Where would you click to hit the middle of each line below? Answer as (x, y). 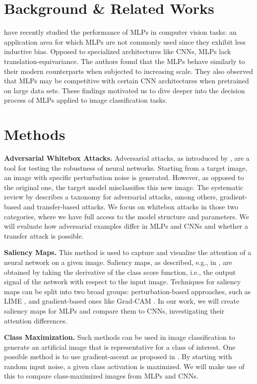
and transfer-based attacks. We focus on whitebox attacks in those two (130, 206)
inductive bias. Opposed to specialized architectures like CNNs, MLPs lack (118, 51)
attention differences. (36, 320)
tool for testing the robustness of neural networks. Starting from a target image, (126, 167)
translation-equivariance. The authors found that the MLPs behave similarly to (125, 61)
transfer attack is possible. (44, 235)
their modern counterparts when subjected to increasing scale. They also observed (128, 71)
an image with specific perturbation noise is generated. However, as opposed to (124, 177)
